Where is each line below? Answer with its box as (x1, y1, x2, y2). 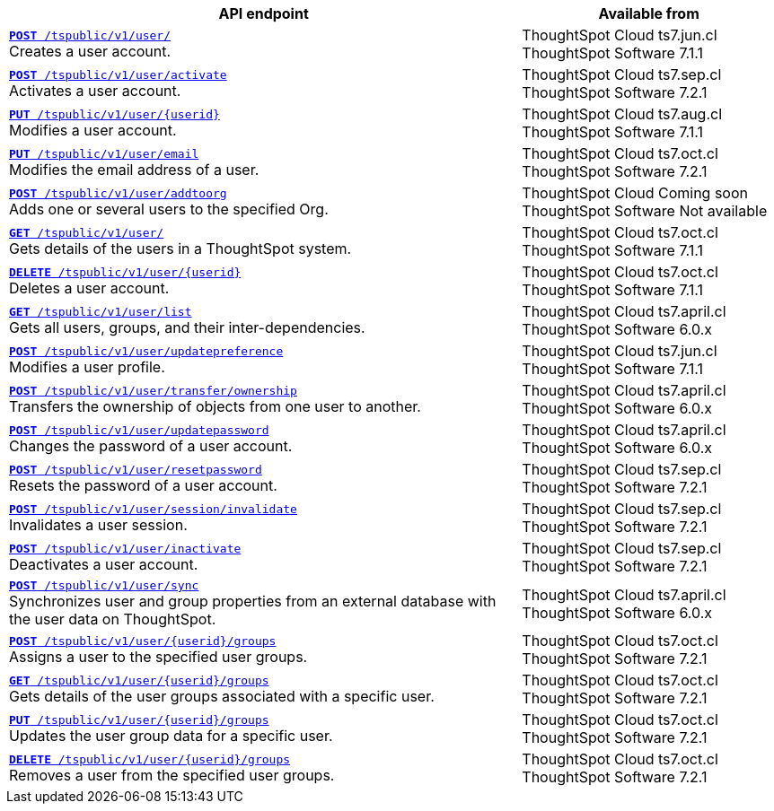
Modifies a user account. (9, 120, 177, 139)
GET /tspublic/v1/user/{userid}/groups (9, 673, 269, 687)
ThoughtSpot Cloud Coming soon (522, 184, 749, 202)
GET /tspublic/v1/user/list (9, 304, 192, 318)
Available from (598, 4, 699, 22)
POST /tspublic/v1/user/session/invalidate (9, 501, 297, 516)
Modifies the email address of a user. (9, 160, 259, 179)
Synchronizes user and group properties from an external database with (9, 592, 497, 610)
